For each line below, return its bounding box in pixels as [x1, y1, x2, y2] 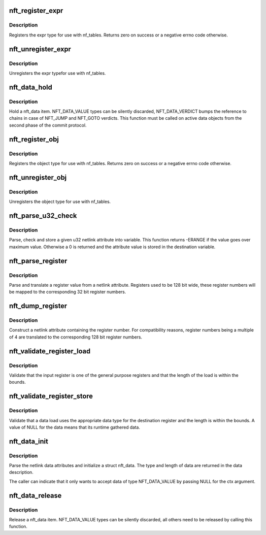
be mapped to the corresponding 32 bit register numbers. [9, 289, 127, 295]
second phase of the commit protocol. [9, 122, 87, 128]
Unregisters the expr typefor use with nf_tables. [9, 70, 106, 76]
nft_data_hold [9, 83, 53, 91]
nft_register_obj [9, 135, 59, 143]
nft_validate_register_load [9, 347, 91, 355]
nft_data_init [9, 437, 49, 445]
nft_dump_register [9, 302, 67, 310]
